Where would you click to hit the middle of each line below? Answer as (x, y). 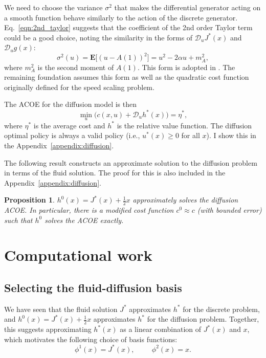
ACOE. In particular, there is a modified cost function (89, 210)
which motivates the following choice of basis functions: (91, 339)
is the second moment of (76, 67)
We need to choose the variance (53, 7)
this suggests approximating (48, 329)
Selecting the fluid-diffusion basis (93, 288)
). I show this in (231, 135)
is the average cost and (69, 125)
